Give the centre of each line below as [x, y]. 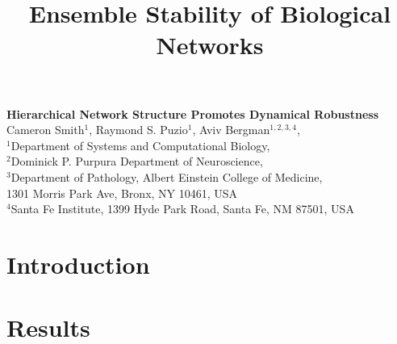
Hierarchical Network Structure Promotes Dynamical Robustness [192, 113]
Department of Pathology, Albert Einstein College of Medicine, [167, 176]
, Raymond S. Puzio [138, 130]
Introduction [78, 264]
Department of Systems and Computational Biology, [140, 145]
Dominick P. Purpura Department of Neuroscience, [137, 161]
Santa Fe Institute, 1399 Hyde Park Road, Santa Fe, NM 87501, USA [182, 209]
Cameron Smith [46, 130]
